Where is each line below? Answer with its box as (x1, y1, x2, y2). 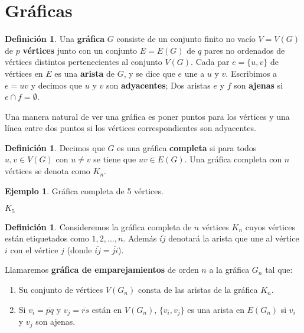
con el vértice (10, 243, 58, 256)
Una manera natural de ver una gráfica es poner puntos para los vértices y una (5, 110, 290, 122)
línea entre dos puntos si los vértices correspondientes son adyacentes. (5, 122, 256, 134)
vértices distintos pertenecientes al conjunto (5, 56, 162, 68)
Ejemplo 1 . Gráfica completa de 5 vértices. (5, 184, 164, 197)
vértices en (5, 67, 43, 79)
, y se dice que (123, 67, 175, 79)
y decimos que (31, 79, 83, 91)
